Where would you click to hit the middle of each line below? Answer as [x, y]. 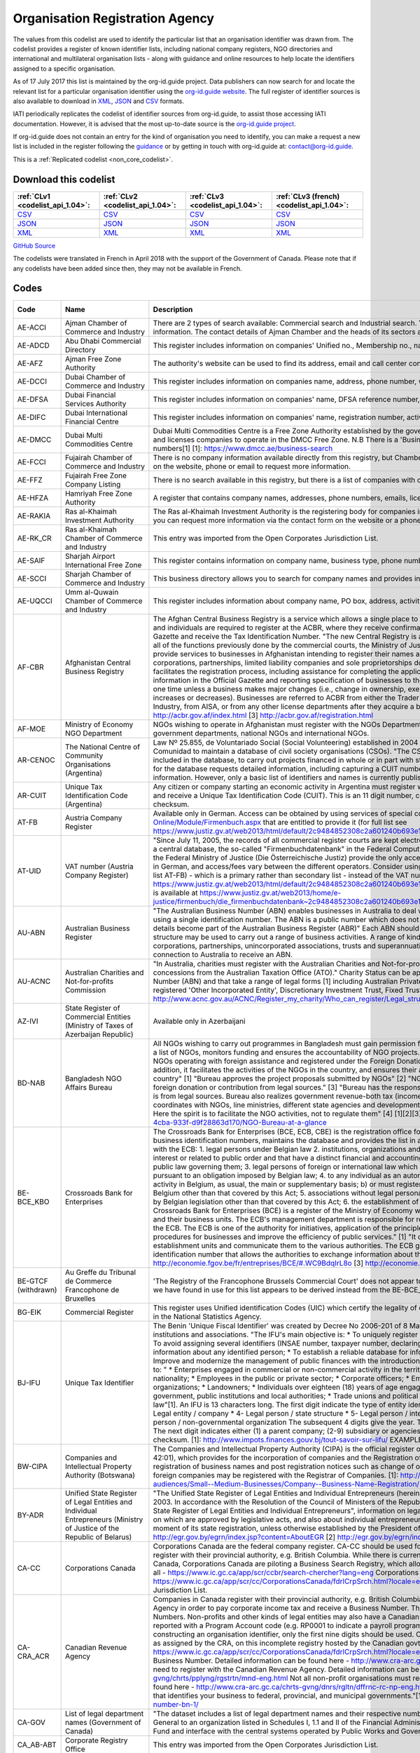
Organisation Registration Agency [114, 18]
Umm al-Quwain [92, 593]
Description [173, 310]
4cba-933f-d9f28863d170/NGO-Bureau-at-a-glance [240, 1123]
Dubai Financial [90, 395]
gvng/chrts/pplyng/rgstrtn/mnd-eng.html [220, 1678]
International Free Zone [103, 565]
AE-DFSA [33, 400]
